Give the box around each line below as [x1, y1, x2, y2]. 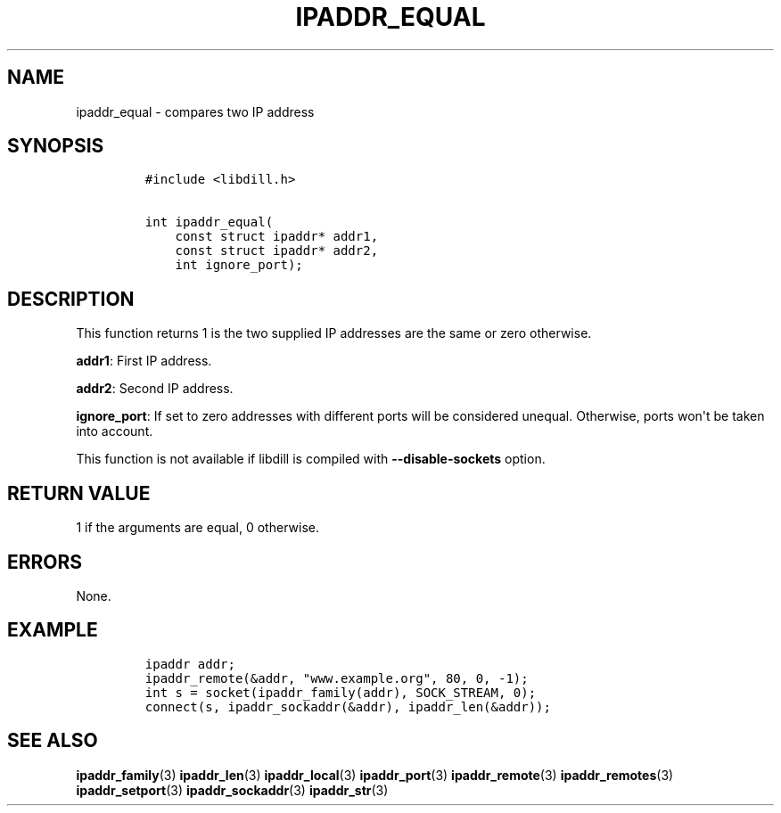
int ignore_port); [175, 258, 303, 273]
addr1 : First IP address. [76, 353, 212, 369]
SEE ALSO [7, 729, 98, 752]
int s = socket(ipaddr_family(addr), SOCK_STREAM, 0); [144, 685, 537, 700]
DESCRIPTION [7, 287, 135, 310]
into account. [76, 423, 153, 439]
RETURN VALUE [7, 481, 151, 505]
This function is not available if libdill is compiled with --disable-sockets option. [76, 451, 546, 467]
